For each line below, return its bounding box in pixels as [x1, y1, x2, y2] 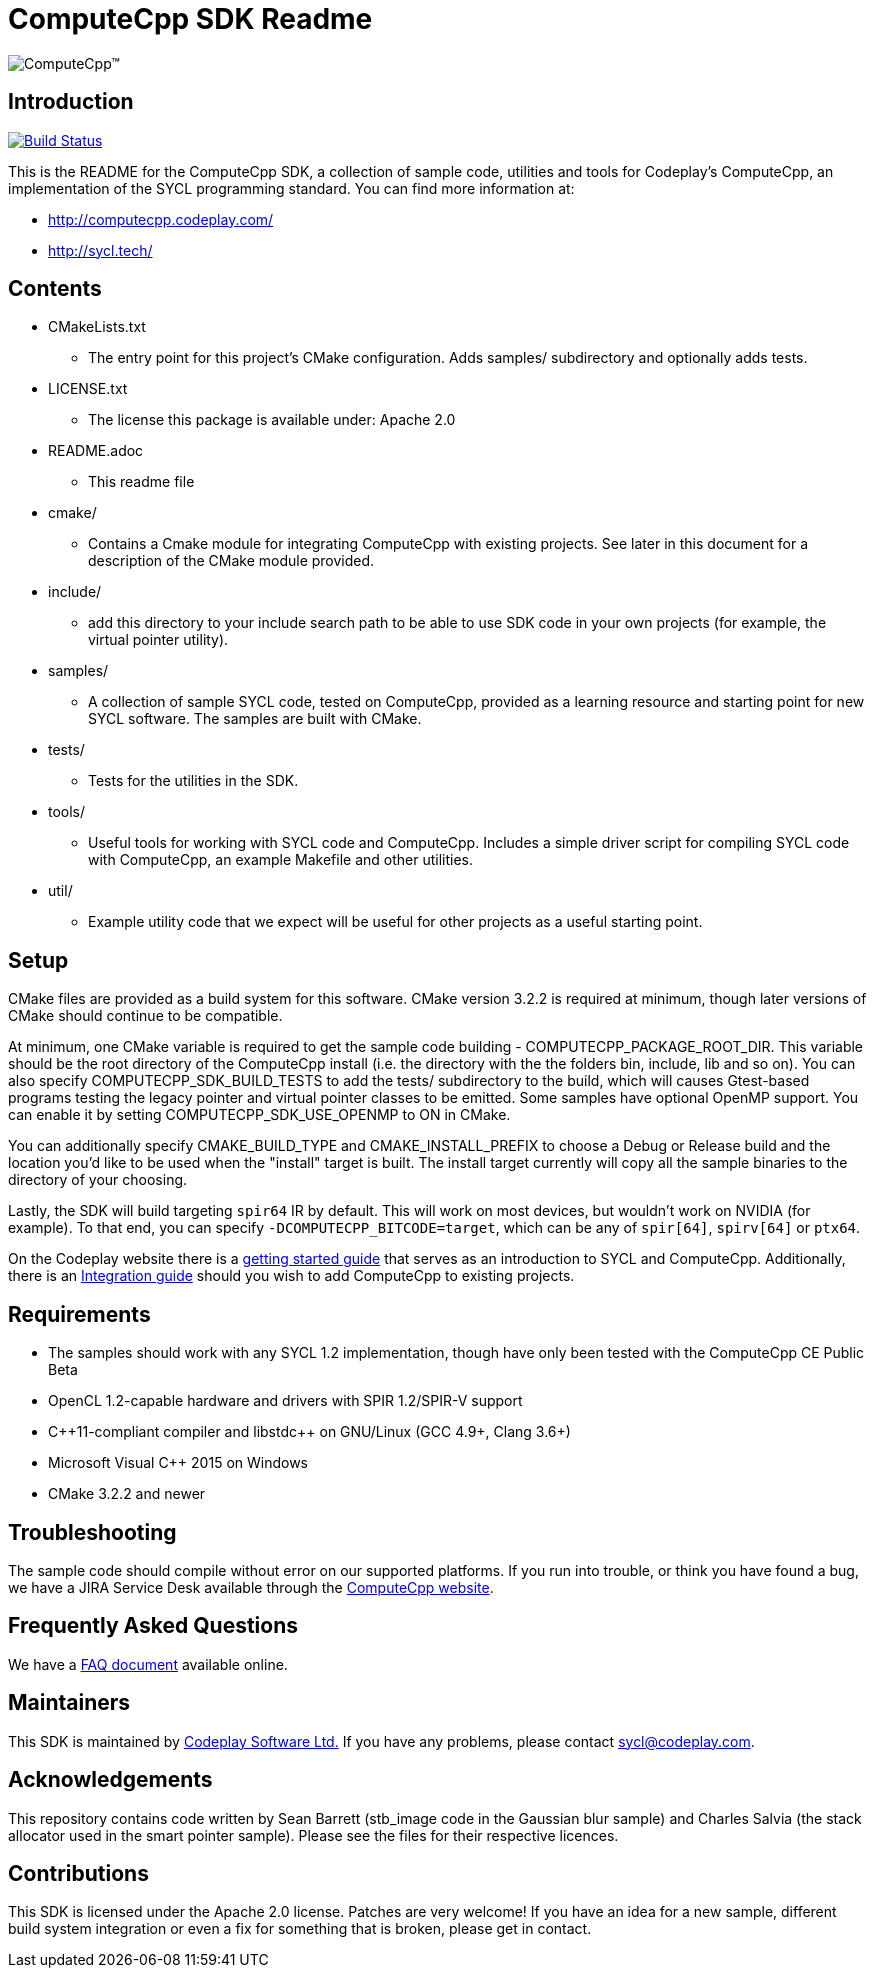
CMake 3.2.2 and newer [48, 1485, 206, 1503]
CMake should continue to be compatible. [8, 1007, 283, 1025]
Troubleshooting [8, 1519, 177, 1545]
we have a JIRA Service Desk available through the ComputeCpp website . [8, 1578, 494, 1596]
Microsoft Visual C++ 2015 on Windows [48, 1454, 308, 1472]
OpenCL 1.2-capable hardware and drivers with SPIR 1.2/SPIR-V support [48, 1392, 523, 1410]
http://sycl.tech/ [48, 241, 153, 259]
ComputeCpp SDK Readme [8, 2, 373, 36]
